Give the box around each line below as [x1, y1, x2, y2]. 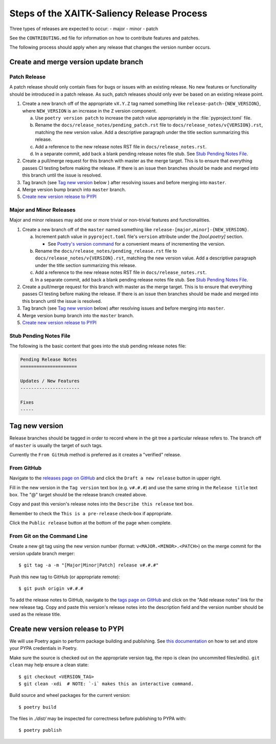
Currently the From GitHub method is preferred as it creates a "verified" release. [9, 452, 181, 458]
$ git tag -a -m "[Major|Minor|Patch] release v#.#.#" [18, 562, 159, 568]
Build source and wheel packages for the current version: [9, 692, 130, 698]
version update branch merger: [9, 550, 75, 556]
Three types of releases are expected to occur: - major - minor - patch [9, 26, 158, 32]
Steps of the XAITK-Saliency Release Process [9, 8, 208, 19]
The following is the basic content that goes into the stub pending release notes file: [9, 343, 187, 349]
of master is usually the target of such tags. [9, 442, 103, 448]
